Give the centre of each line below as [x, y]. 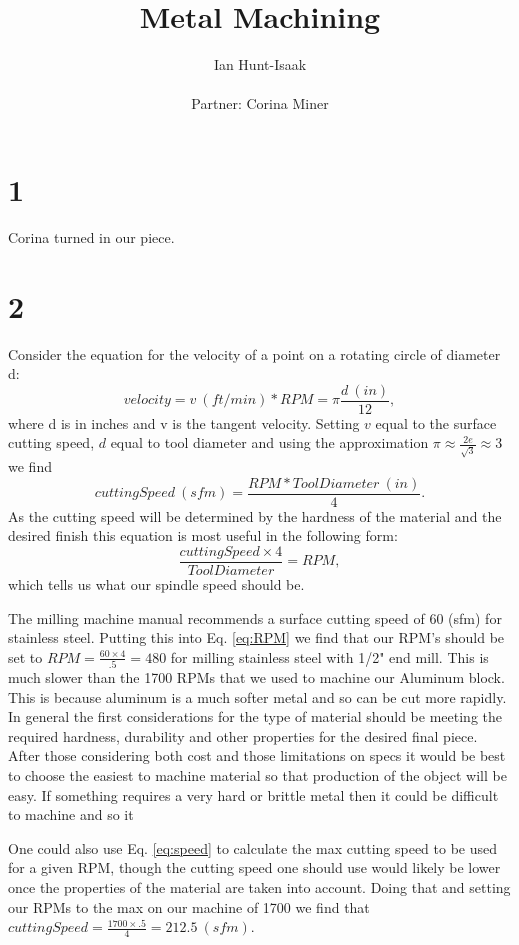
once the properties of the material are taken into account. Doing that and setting [259, 887]
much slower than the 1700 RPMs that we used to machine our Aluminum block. [256, 677]
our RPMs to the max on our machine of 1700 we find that [189, 906]
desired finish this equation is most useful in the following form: [203, 535]
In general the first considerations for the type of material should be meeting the [255, 716]
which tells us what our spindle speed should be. [156, 584]
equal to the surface [436, 422]
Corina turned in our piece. [91, 236]
